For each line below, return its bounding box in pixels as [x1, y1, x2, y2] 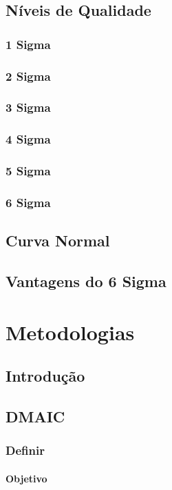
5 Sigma [6, 162, 51, 179]
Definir [6, 442, 45, 459]
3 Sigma [6, 99, 51, 116]
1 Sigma [6, 35, 51, 52]
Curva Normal [6, 230, 110, 251]
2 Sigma [6, 67, 51, 84]
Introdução [6, 365, 85, 386]
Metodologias [6, 317, 135, 346]
